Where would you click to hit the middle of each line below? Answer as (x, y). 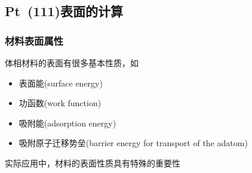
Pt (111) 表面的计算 (64, 11)
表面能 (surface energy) (61, 83)
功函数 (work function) (60, 103)
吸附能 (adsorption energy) (67, 123)
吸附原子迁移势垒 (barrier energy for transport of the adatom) (133, 143)
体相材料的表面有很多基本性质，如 (72, 63)
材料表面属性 (34, 40)
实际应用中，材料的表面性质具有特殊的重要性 (93, 163)
